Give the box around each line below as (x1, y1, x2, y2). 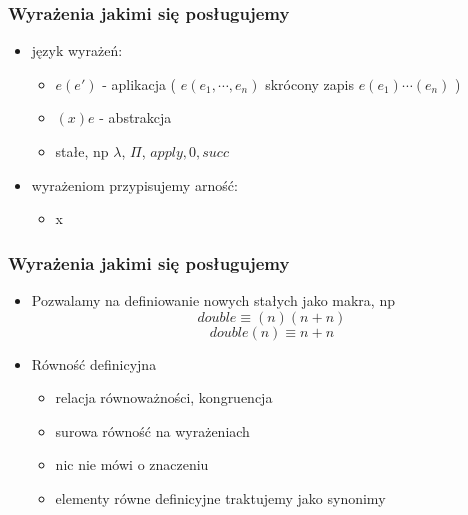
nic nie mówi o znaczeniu (55, 454, 209, 475)
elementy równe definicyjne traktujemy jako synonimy (55, 487, 386, 508)
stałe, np (55, 141, 109, 161)
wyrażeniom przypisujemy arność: (31, 174, 238, 195)
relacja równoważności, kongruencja (55, 387, 273, 408)
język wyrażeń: (31, 40, 123, 61)
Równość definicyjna (31, 353, 157, 374)
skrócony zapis (265, 73, 354, 94)
